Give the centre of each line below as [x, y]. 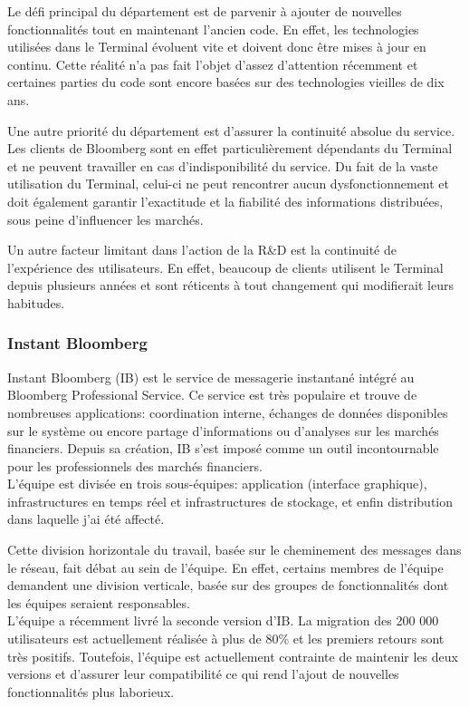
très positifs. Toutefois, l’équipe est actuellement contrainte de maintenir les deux [233, 656]
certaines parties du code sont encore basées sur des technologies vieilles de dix [226, 82]
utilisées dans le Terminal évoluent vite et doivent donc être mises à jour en [217, 47]
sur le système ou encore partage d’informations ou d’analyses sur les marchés [223, 430]
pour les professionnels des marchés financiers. [135, 465]
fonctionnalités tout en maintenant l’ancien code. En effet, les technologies [213, 29]
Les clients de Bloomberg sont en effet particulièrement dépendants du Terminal [230, 148]
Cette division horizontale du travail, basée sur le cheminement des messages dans [234, 550]
